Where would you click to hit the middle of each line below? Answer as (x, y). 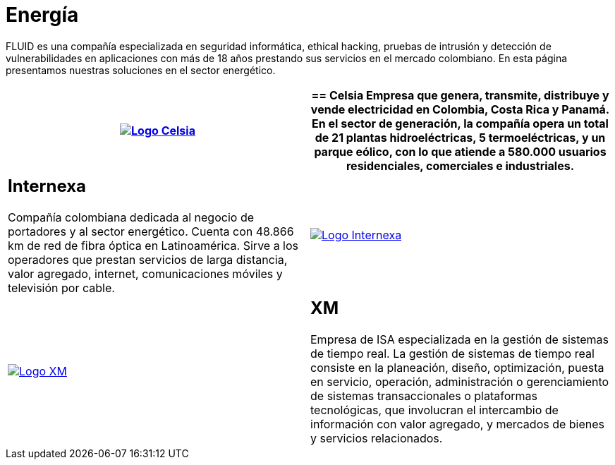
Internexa (47, 186)
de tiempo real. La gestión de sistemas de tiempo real (452, 353)
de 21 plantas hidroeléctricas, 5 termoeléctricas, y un (460, 137)
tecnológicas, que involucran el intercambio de (434, 410)
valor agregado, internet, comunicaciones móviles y (145, 273)
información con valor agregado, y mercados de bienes (458, 424)
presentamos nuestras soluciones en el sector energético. (141, 70)
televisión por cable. (61, 288)
